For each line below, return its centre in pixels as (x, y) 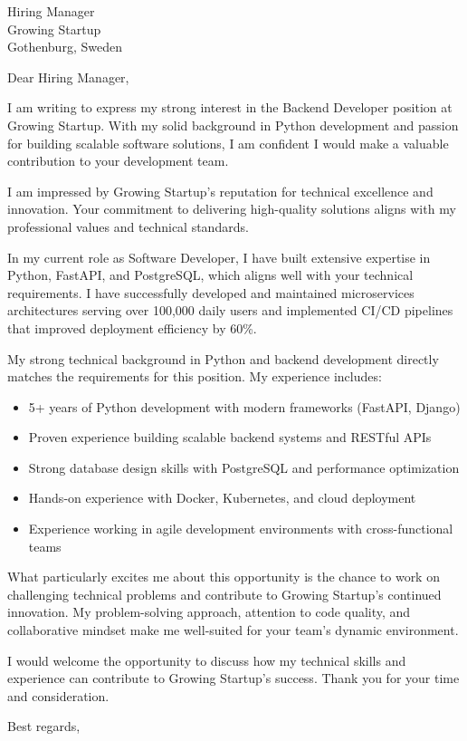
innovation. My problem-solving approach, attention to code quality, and (209, 612)
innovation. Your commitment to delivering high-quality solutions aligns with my (232, 209)
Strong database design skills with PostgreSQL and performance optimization (244, 467)
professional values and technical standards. (128, 226)
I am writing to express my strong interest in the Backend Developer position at (230, 107)
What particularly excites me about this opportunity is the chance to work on (224, 577)
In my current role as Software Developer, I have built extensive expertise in (219, 257)
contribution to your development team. (118, 161)
